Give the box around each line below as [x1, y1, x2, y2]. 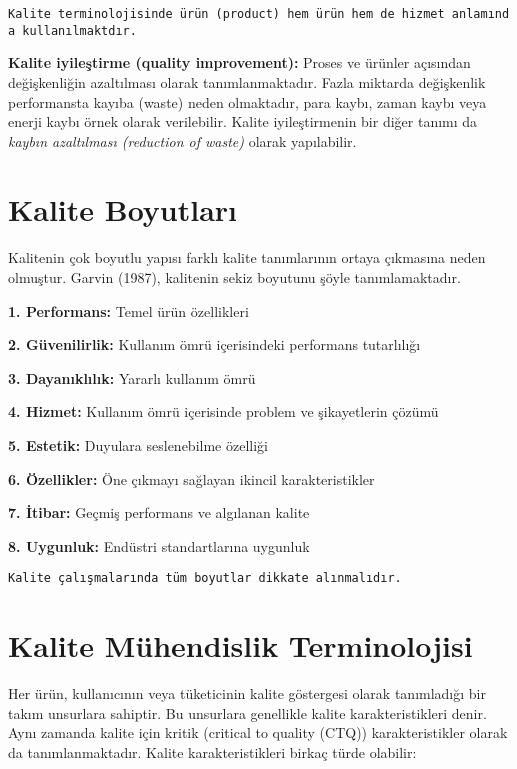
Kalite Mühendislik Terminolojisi [8, 625, 473, 666]
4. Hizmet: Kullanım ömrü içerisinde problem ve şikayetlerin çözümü [8, 401, 439, 422]
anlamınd [451, 7, 510, 21]
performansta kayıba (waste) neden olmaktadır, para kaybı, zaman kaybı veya [8, 91, 487, 112]
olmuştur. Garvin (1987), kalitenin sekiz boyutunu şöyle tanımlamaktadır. [8, 267, 461, 287]
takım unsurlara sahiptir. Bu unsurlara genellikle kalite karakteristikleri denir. [8, 702, 487, 723]
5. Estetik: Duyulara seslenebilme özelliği [8, 434, 268, 455]
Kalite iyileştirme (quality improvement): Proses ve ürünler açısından [8, 52, 471, 73]
